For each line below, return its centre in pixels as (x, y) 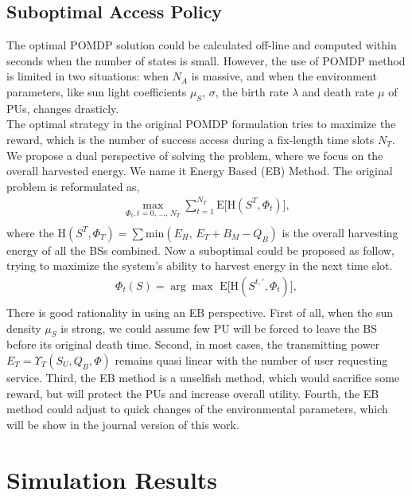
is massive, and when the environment (284, 76)
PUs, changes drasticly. (63, 108)
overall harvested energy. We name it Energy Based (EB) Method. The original (200, 171)
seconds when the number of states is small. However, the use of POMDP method (206, 60)
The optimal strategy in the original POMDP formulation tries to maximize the (201, 124)
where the (30, 232)
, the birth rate (252, 91)
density (24, 328)
